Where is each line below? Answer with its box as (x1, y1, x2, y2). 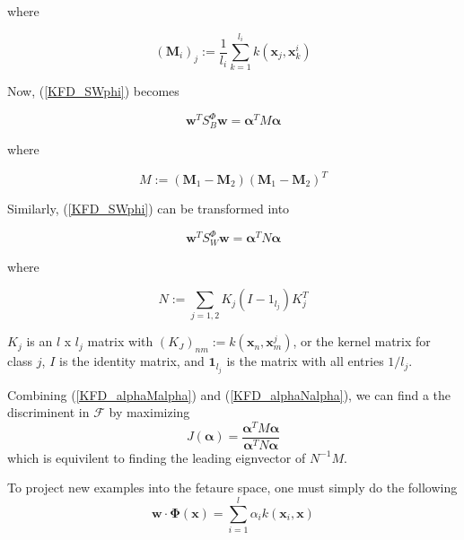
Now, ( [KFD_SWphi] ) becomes (7, 82, 179, 100)
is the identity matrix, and (58, 352, 205, 370)
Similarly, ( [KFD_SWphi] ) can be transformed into (7, 199, 290, 217)
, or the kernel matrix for (293, 332, 431, 351)
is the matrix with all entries (226, 352, 384, 370)
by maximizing (109, 403, 190, 422)
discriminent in (7, 403, 90, 422)
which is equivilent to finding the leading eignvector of (7, 448, 306, 466)
